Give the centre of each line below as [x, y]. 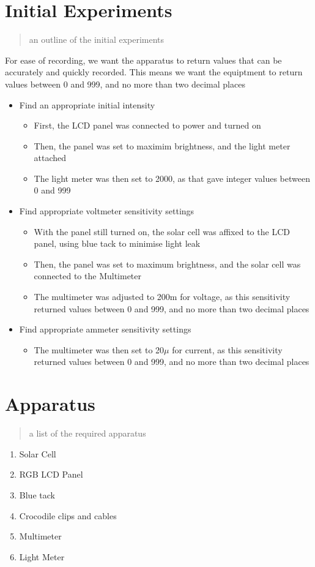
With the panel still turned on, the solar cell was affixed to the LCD [162, 231]
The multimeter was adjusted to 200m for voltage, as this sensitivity [162, 297]
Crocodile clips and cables [68, 515]
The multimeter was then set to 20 [99, 349]
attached [50, 158]
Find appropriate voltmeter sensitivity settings [107, 211]
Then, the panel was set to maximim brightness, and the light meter [162, 145]
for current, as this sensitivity [227, 349]
